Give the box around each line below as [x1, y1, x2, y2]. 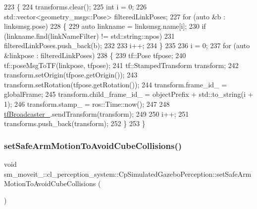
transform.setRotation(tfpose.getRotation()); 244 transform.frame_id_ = [4, 79, 227, 89]
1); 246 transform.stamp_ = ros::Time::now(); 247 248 [4, 98, 170, 109]
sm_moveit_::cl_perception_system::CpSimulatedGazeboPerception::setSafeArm [4, 168, 252, 179]
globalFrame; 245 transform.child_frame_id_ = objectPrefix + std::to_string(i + [4, 89, 254, 99]
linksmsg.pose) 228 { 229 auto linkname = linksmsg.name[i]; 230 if [4, 21, 206, 31]
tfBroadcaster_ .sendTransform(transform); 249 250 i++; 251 [4, 108, 189, 119]
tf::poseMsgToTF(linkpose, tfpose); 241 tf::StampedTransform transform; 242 [4, 60, 239, 70]
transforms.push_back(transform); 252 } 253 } [4, 118, 146, 129]
